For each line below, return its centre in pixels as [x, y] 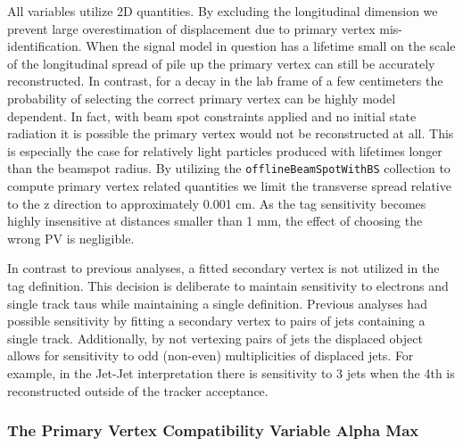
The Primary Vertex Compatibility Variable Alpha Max [213, 430]
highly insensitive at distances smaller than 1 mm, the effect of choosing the [215, 221]
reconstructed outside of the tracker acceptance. [138, 390]
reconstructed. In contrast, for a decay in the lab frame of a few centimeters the [225, 81]
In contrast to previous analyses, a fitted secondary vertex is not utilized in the [223, 268]
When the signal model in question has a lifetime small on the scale [271, 46]
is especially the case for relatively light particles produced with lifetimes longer [225, 150]
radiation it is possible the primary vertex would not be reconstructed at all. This [231, 133]
